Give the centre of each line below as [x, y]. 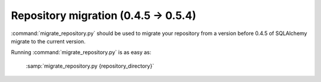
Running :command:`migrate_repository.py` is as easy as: [81, 52]
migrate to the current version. [48, 41]
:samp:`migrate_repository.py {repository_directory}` [90, 66]
